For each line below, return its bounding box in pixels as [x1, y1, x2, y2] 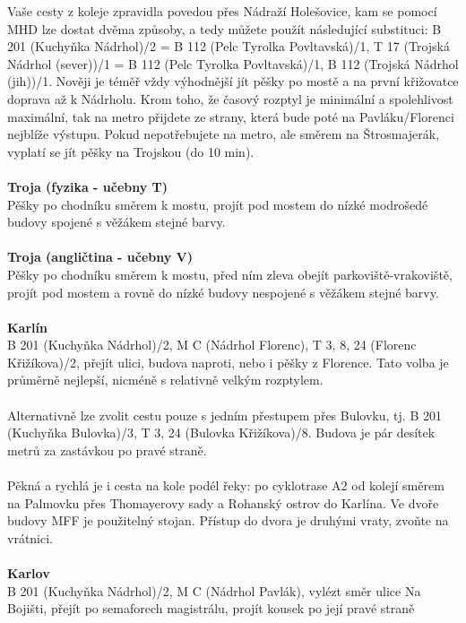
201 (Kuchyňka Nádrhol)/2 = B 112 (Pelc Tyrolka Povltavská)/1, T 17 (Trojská [7, 37, 450, 56]
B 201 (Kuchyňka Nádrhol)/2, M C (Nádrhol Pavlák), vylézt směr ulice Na [7, 581, 421, 600]
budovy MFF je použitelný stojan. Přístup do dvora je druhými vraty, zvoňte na [7, 511, 449, 530]
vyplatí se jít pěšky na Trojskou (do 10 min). [7, 142, 255, 160]
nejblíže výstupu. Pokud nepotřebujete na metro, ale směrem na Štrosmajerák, [7, 125, 440, 143]
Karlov [7, 564, 50, 582]
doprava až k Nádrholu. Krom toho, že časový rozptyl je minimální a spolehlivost [7, 89, 453, 108]
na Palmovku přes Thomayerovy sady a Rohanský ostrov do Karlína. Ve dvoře [7, 493, 439, 512]
